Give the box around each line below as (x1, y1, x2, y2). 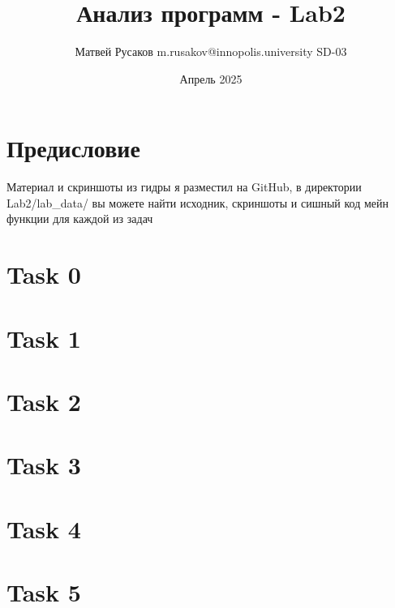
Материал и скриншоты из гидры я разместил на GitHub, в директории (6, 178, 362, 195)
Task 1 (6, 321, 81, 354)
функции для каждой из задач (6, 210, 153, 227)
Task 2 (6, 384, 81, 417)
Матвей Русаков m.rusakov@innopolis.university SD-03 (75, 43, 347, 60)
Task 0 (6, 258, 81, 291)
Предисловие (6, 131, 140, 165)
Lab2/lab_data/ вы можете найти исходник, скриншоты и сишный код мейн (6, 194, 389, 211)
